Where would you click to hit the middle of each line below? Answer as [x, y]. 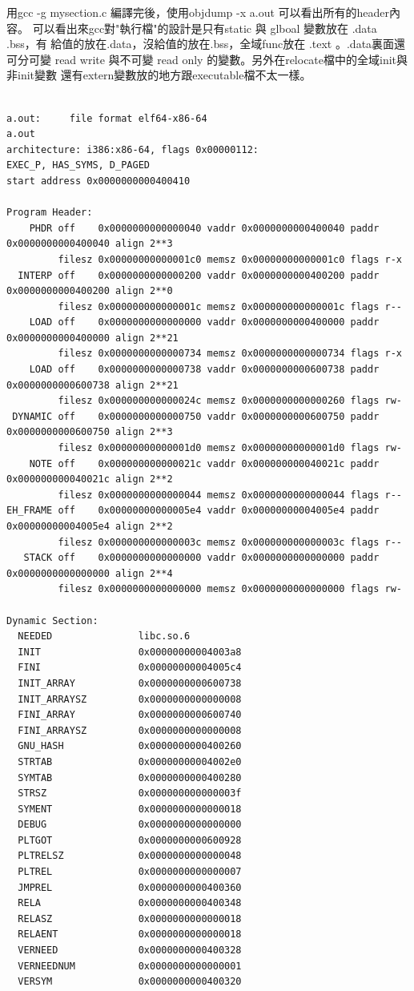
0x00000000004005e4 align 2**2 [90, 526]
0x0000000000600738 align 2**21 [92, 385]
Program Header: [50, 213]
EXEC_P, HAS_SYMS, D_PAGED [78, 165]
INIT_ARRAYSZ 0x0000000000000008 [130, 699]
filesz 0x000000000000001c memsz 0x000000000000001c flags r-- [230, 306]
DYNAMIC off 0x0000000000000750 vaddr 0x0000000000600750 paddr [196, 416]
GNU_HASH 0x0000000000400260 [130, 746]
